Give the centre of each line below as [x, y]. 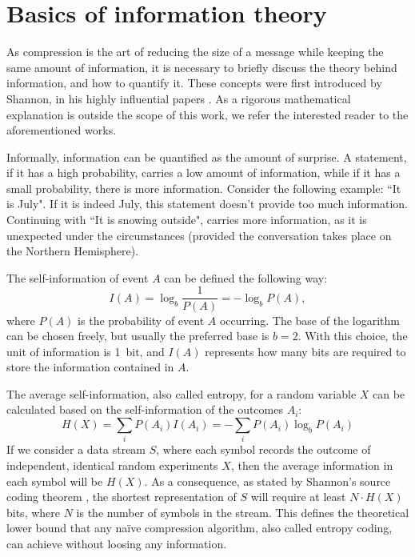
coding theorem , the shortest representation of [122, 497]
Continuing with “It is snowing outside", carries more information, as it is [187, 220]
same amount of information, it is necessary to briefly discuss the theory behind [202, 67]
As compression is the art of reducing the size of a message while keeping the [195, 52]
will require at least [298, 497]
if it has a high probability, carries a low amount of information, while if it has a [204, 172]
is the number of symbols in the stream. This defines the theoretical [243, 512]
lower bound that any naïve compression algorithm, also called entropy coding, [200, 528]
